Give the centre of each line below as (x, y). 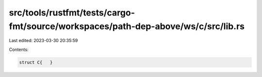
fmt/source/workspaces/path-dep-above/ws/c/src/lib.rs (127, 26)
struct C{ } (36, 62)
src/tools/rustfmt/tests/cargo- (72, 13)
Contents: (19, 49)
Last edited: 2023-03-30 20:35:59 (43, 41)
